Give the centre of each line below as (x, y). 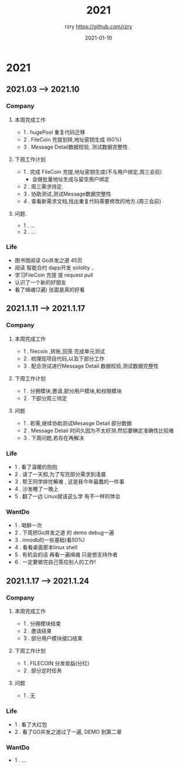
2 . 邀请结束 (38, 631)
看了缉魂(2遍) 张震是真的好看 (50, 289)
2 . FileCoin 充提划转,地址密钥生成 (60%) (72, 139)
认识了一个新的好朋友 (40, 282)
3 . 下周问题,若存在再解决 (54, 437)
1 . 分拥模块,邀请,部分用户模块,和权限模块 (72, 390)
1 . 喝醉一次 (28, 526)
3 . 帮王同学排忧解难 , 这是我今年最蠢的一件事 (69, 481)
